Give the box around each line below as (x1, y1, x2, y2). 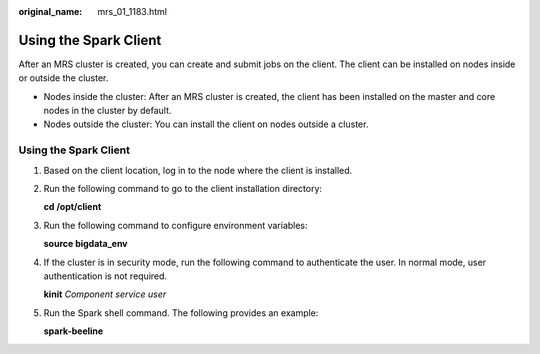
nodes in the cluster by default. (43, 105, 172, 117)
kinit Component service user (43, 288, 167, 300)
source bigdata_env (43, 238, 129, 250)
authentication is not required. (43, 270, 168, 282)
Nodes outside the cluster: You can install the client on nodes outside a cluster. (43, 118, 369, 130)
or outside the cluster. (18, 72, 109, 84)
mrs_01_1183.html (97, 6, 168, 17)
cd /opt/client (43, 201, 102, 213)
